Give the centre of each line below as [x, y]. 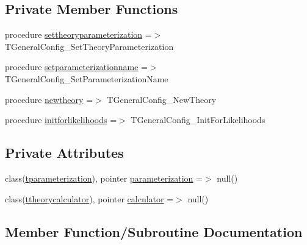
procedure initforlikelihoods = [61, 120]
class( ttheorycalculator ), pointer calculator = [89, 198]
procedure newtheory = [49, 99]
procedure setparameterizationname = [76, 67]
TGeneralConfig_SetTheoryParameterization [89, 46]
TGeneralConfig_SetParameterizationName [87, 78]
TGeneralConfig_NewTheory [162, 99]
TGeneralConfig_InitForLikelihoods [198, 120]
